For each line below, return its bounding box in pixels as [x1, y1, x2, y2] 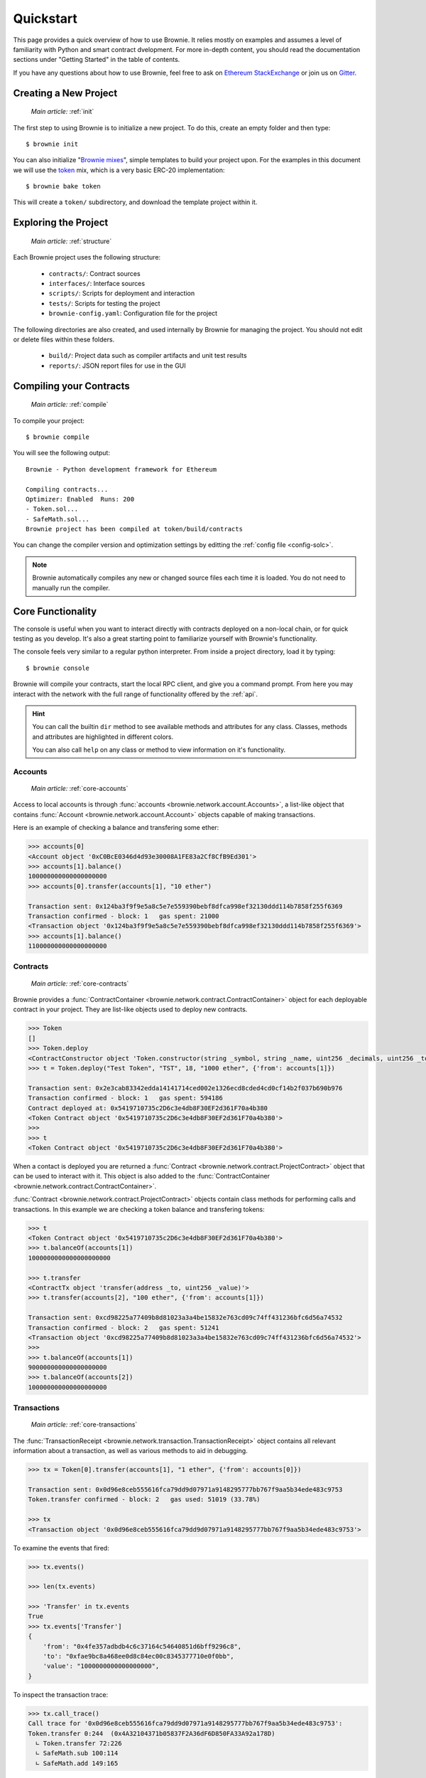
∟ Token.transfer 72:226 [35, 1739, 122, 1747]
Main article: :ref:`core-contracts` [31, 979, 129, 988]
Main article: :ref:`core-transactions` [31, 1420, 138, 1429]
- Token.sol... [26, 505, 79, 513]
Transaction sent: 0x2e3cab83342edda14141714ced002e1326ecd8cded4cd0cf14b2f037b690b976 [28, 1084, 343, 1092]
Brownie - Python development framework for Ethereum [26, 465, 217, 473]
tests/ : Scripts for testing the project [48, 299, 160, 307]
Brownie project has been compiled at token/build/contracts [26, 525, 243, 533]
